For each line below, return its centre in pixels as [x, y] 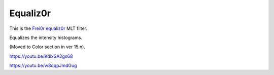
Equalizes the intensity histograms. [46, 37]
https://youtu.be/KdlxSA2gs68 [41, 56]
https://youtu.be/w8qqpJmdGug [43, 65]
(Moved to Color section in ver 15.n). [47, 47]
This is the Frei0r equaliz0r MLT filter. [48, 28]
